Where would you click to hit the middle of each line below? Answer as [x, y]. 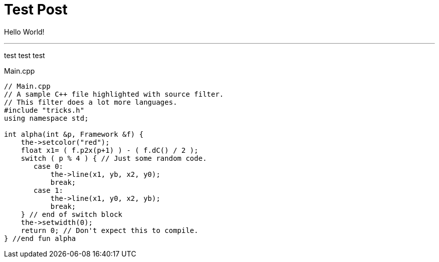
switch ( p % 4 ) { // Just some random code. [114, 158]
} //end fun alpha [40, 238]
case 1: [49, 190]
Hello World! [24, 32]
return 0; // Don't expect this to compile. [109, 230]
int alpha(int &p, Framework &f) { [74, 134]
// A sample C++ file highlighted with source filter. [114, 94]
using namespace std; [46, 118]
